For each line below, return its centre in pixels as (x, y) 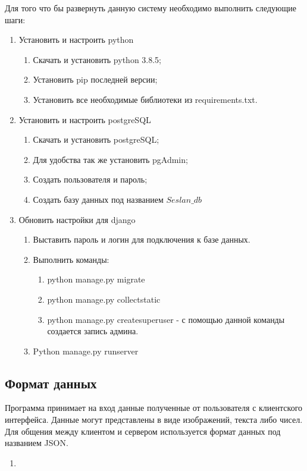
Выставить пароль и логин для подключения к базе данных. (142, 239)
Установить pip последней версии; (95, 79)
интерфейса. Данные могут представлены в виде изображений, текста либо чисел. (154, 420)
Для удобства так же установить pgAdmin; (110, 159)
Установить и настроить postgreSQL (85, 119)
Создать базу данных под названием (98, 199)
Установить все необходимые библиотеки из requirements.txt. (145, 99)
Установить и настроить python (76, 40)
